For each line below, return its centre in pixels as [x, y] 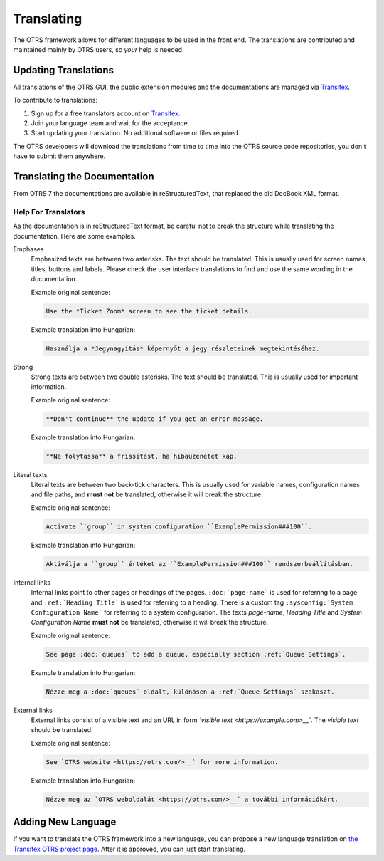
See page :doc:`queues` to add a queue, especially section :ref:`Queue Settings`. [196, 654]
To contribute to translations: [55, 100]
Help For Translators [49, 212]
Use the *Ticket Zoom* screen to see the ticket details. [149, 311]
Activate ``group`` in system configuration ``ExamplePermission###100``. [179, 526]
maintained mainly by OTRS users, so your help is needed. [98, 49]
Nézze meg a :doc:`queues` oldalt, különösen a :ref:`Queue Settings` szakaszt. [190, 692]
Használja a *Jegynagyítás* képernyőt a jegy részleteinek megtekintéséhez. [183, 348]
